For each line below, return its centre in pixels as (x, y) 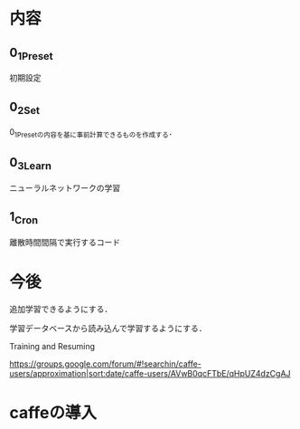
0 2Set (25, 108)
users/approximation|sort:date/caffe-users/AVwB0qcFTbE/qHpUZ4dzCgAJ (150, 373)
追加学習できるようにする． (61, 309)
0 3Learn (31, 164)
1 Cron (24, 218)
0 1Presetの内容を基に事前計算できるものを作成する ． (93, 133)
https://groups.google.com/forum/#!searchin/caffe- (105, 364)
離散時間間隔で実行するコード (65, 242)
